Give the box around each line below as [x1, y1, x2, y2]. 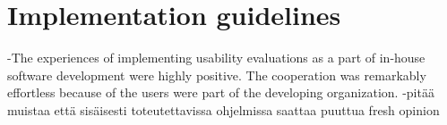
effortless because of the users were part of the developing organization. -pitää [7, 83, 434, 102]
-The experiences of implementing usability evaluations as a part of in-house [7, 48, 426, 67]
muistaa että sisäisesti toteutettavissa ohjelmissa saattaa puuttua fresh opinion [7, 100, 440, 119]
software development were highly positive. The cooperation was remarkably [7, 65, 426, 84]
